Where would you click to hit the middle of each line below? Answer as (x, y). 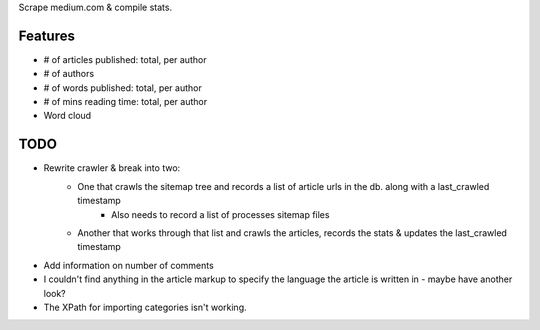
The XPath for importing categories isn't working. (145, 307)
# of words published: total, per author (122, 87)
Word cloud (67, 116)
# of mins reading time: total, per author (125, 102)
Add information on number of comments (128, 265)
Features (46, 35)
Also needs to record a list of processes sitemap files (220, 214)
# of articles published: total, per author (125, 59)
